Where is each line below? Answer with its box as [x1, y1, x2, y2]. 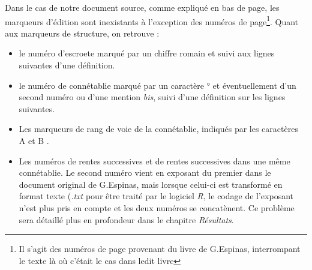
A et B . [19, 134, 49, 146]
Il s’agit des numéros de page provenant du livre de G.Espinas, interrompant [19, 242, 301, 255]
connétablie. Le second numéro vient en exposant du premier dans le [19, 166, 271, 179]
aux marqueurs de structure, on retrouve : [5, 26, 160, 39]
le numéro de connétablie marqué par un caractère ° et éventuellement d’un [19, 79, 296, 91]
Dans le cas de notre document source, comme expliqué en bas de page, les [5, 1, 280, 13]
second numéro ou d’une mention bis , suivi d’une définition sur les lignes [19, 91, 286, 103]
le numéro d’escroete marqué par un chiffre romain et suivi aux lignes [19, 47, 275, 59]
